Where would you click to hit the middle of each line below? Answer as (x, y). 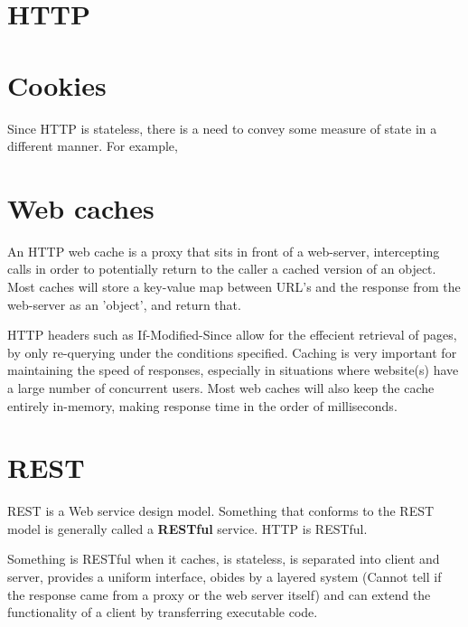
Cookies (57, 84)
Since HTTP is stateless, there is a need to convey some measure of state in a (222, 128)
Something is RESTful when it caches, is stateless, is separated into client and (224, 559)
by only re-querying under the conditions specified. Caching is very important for (232, 352)
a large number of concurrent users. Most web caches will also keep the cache (221, 387)
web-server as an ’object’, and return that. (124, 304)
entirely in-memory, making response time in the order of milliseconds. (202, 405)
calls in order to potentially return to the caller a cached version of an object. (222, 269)
